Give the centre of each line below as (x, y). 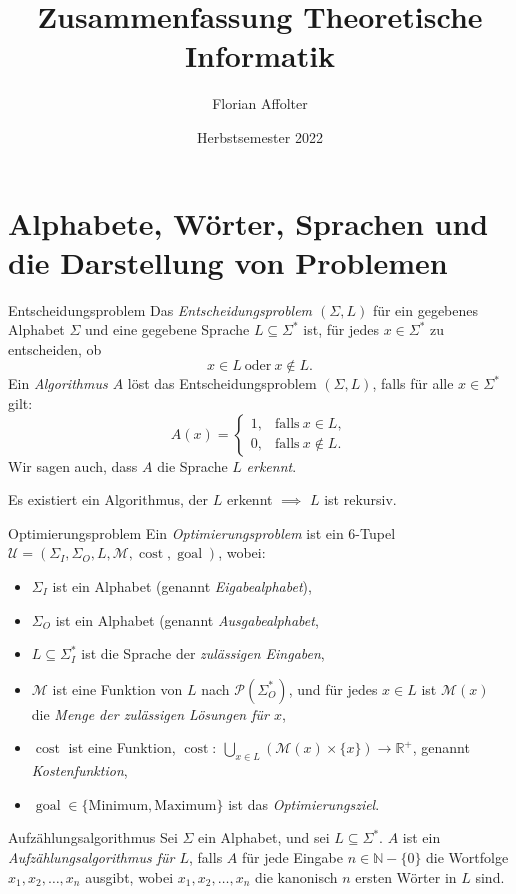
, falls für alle (413, 383)
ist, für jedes (341, 329)
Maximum (185, 805)
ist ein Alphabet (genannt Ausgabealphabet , (187, 619)
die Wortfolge (467, 856)
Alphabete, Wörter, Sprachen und (248, 222)
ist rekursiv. (360, 499)
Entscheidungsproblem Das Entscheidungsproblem (160, 309)
